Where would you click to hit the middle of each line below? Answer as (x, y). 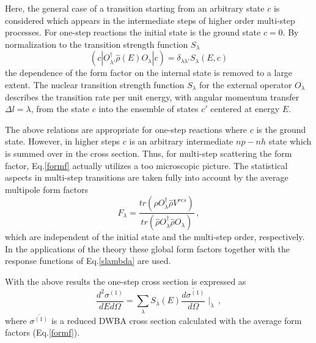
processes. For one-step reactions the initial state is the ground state (133, 32)
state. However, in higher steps (63, 141)
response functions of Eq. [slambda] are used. (88, 261)
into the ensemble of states (149, 109)
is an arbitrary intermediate (181, 141)
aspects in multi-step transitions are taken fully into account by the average (147, 177)
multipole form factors (47, 189)
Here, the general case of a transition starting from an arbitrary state (135, 8)
